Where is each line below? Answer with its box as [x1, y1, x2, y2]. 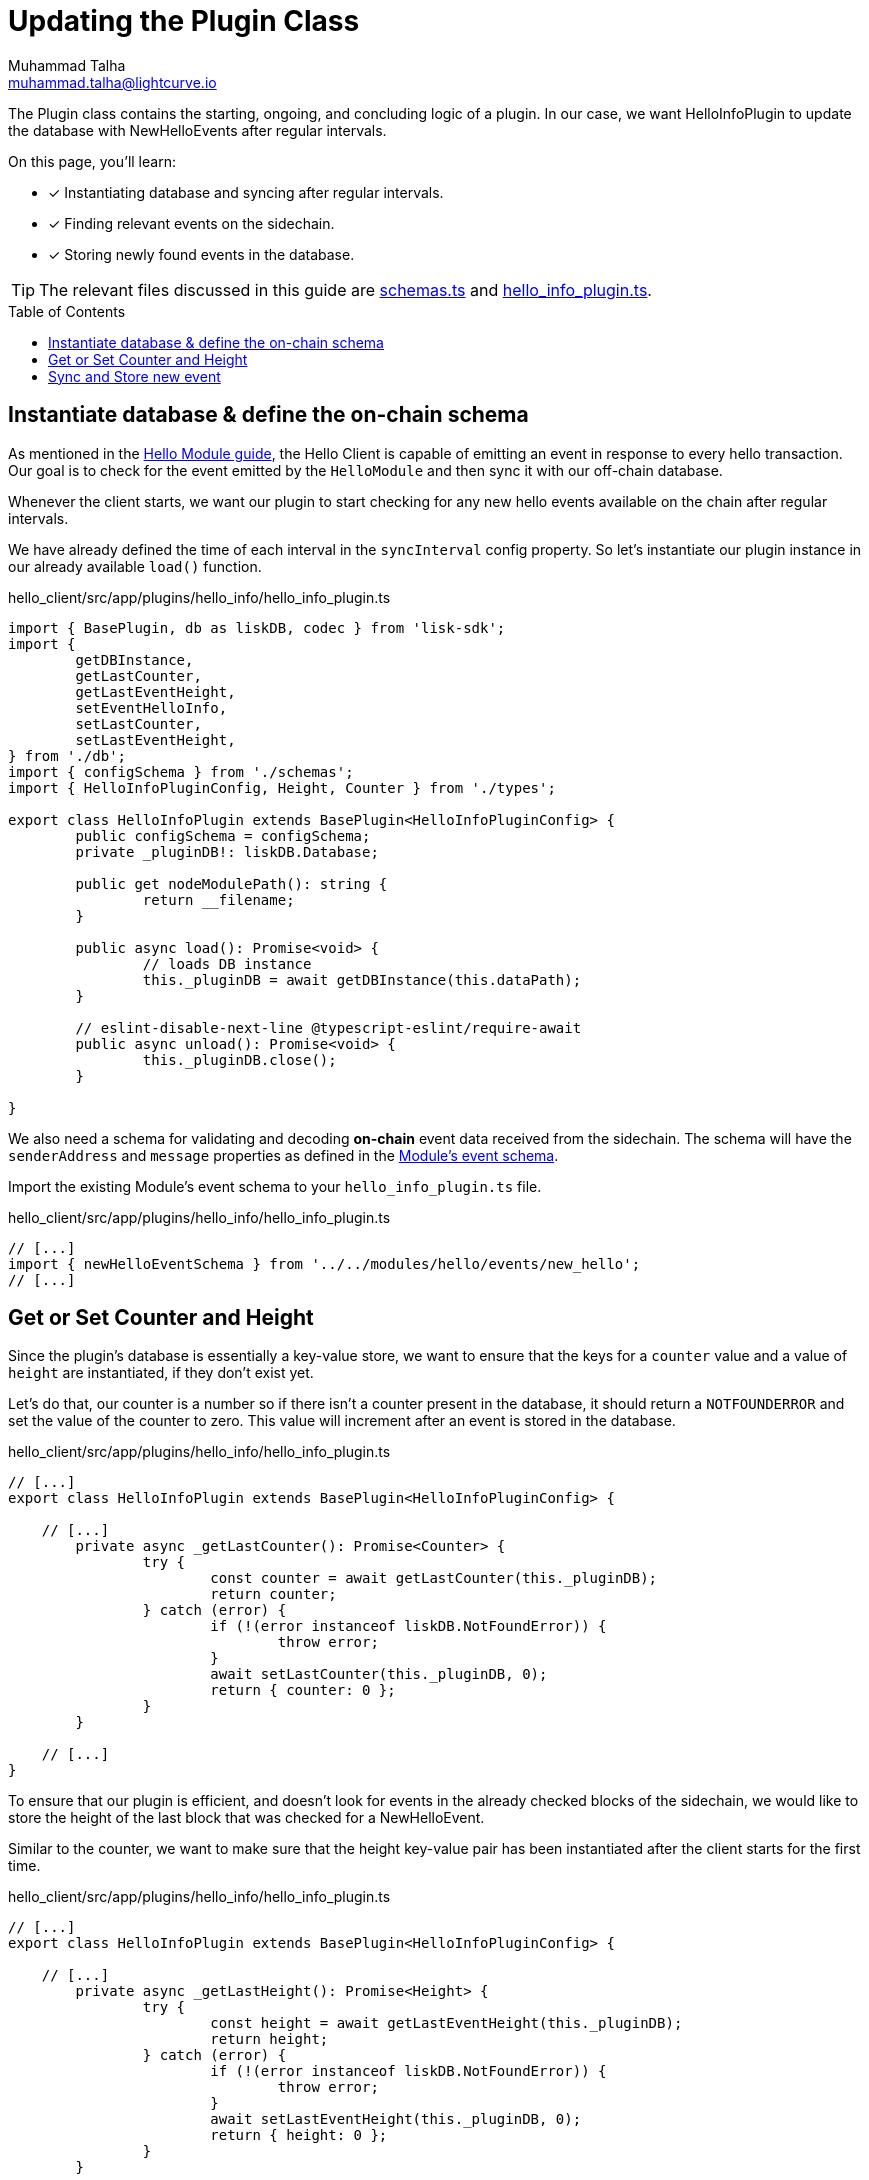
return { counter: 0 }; [210, 1682, 396, 1699]
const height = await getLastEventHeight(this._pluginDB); [210, 2015, 683, 2032]
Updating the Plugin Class [8, 4, 360, 38]
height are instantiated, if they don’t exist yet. [8, 1364, 314, 1382]
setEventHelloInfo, [75, 699, 228, 716]
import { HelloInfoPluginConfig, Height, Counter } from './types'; [8, 779, 556, 796]
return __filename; [142, 891, 295, 908]
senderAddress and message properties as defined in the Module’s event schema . [8, 1146, 559, 1164]
